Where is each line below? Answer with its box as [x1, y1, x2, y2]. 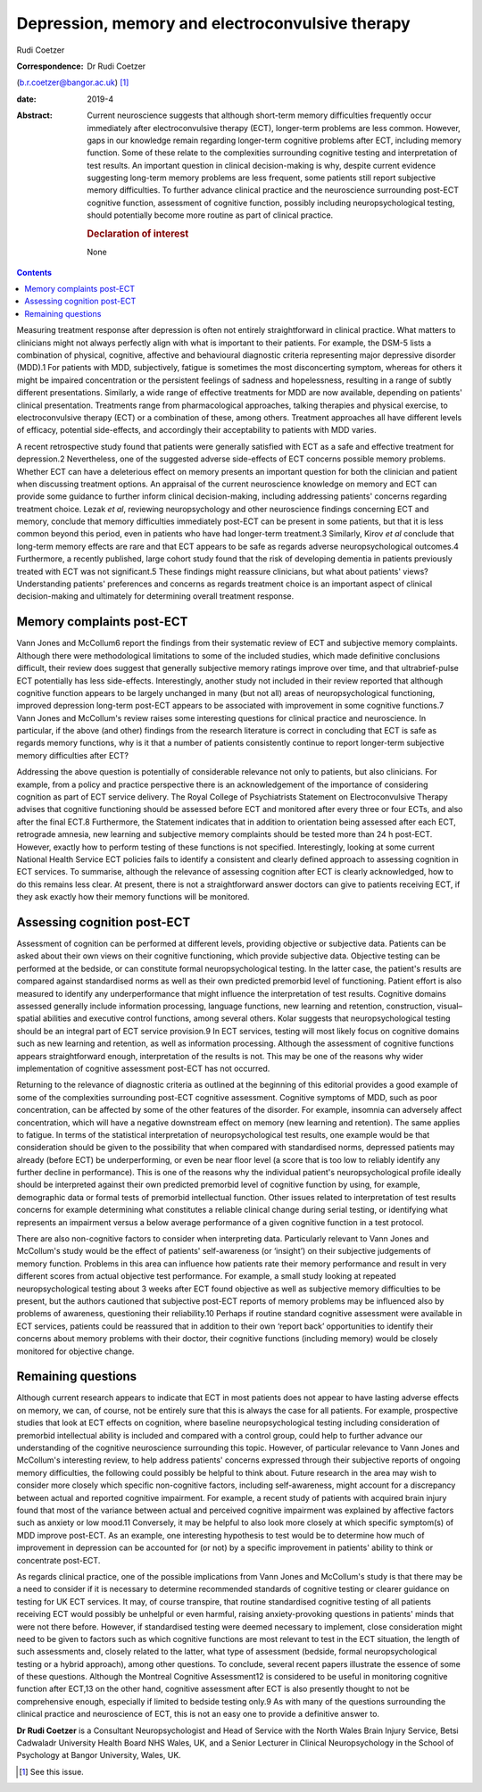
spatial [16, 1013, 42, 1024]
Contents [16, 267, 53, 278]
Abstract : [16, 110, 53, 120]
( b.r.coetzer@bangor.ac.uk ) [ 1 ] [16, 77, 129, 88]
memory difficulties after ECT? [16, 750, 129, 760]
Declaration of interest [87, 228, 189, 240]
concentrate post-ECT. [16, 1555, 101, 1565]
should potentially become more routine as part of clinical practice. [87, 210, 334, 220]
